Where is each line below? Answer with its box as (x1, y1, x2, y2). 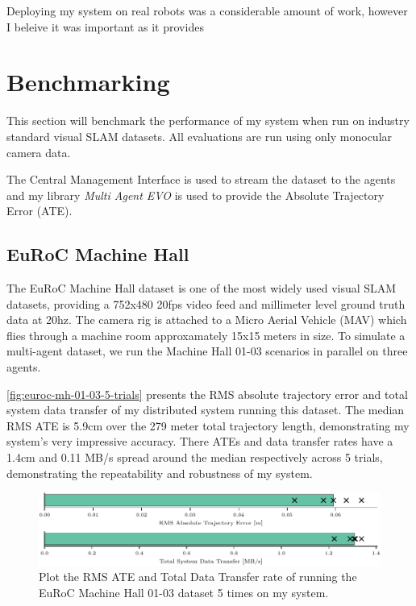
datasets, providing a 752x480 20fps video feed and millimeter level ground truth (6, 295, 406, 312)
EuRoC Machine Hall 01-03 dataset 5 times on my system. (39, 583, 329, 600)
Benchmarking (6, 65, 170, 98)
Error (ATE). (6, 202, 73, 219)
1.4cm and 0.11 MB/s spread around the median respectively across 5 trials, (6, 449, 383, 466)
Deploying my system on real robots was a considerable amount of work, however (6, 2, 408, 19)
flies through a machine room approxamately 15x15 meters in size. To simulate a (6, 326, 406, 343)
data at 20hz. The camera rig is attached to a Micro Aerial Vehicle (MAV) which (6, 311, 407, 328)
